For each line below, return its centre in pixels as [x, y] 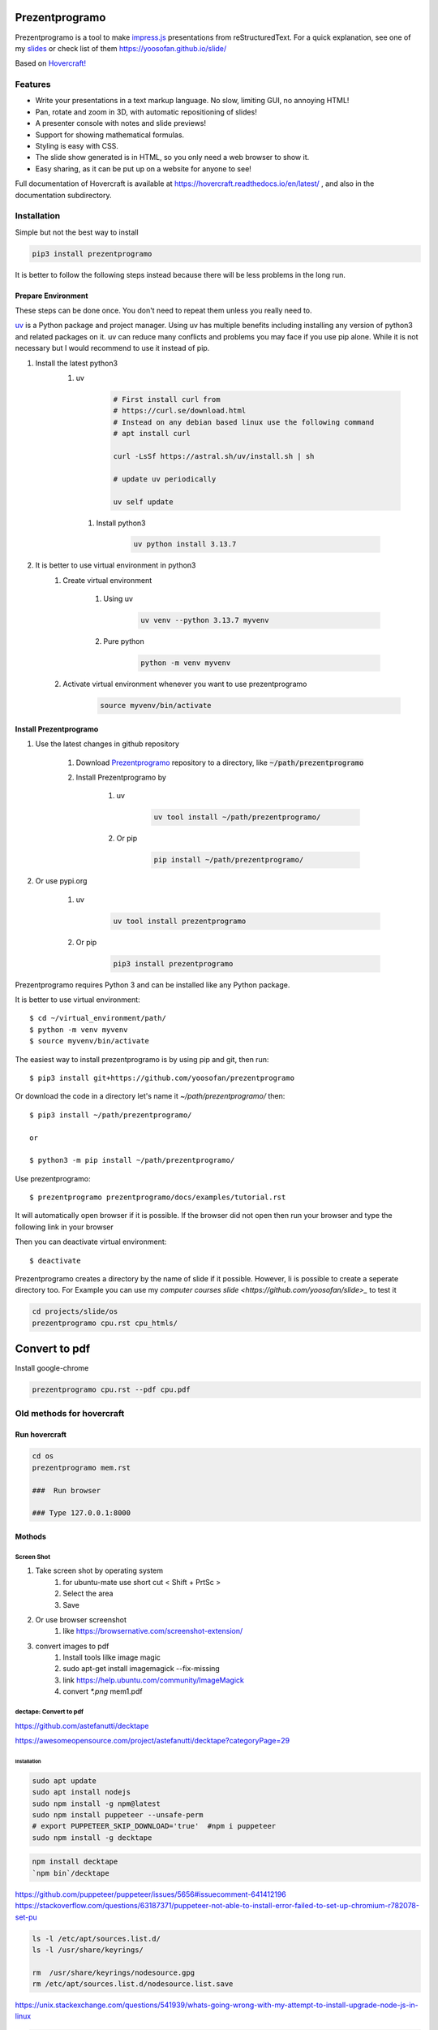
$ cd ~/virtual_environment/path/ [98, 1018]
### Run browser [67, 1490]
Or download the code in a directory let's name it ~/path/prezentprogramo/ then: [150, 1096]
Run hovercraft [41, 1435]
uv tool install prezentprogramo [180, 921]
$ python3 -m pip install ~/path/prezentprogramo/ [132, 1160]
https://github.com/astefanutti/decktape [82, 1726]
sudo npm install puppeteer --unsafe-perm [118, 1815]
